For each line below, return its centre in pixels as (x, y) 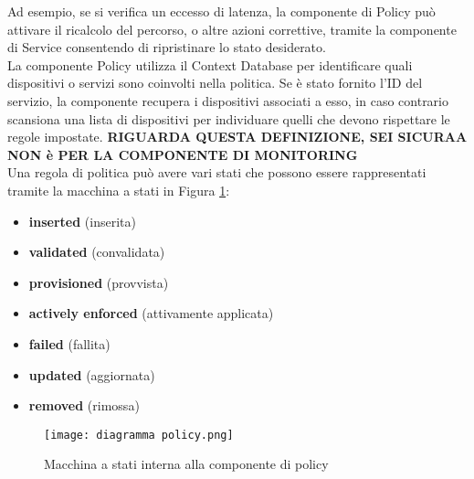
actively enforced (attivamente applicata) (151, 313)
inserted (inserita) (82, 221)
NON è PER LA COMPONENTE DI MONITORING (183, 154)
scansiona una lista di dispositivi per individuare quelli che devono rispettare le (229, 118)
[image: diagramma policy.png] (139, 435)
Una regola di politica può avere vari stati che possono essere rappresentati (217, 172)
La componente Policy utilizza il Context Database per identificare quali (210, 64)
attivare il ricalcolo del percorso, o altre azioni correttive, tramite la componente (232, 29)
